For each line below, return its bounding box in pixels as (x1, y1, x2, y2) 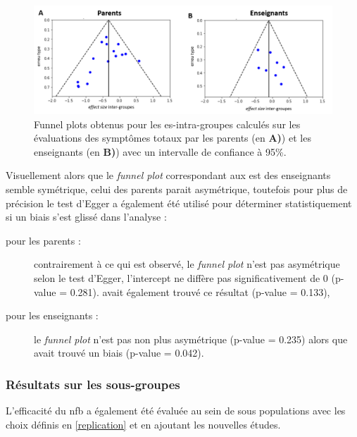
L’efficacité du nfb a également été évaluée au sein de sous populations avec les (6, 403, 346, 418)
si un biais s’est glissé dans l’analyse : (6, 209, 167, 224)
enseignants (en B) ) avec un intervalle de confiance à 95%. (34, 144, 287, 159)
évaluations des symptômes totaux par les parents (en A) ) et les (34, 130, 311, 145)
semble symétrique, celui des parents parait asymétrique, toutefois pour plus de (6, 182, 348, 196)
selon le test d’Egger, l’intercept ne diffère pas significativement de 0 (34, 270, 328, 285)
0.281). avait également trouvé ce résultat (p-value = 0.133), (70, 284, 330, 299)
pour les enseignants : (6, 308, 99, 323)
